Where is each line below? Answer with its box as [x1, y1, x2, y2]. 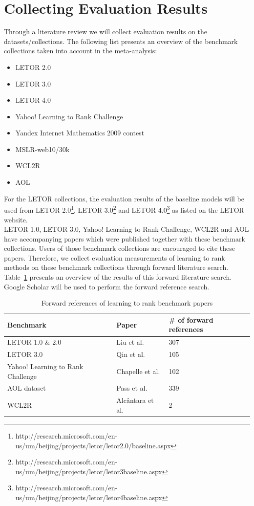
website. [4, 214, 28, 224]
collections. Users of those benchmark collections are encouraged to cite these [4, 243, 235, 253]
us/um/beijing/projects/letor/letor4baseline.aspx [15, 492, 162, 502]
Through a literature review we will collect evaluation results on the [4, 26, 208, 37]
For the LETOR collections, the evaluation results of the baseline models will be [4, 193, 244, 203]
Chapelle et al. [116, 366, 160, 376]
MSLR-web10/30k [15, 144, 70, 154]
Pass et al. [116, 383, 148, 393]
